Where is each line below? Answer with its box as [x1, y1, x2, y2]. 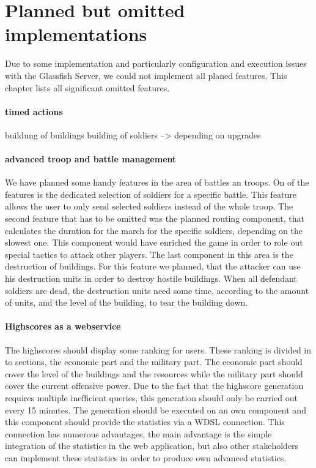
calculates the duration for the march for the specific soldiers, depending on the [5, 224, 303, 236]
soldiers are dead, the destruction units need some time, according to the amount [5, 284, 309, 296]
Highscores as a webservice [5, 320, 121, 333]
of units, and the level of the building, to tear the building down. [5, 296, 248, 309]
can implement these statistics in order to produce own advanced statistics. [5, 451, 287, 464]
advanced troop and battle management [5, 153, 177, 165]
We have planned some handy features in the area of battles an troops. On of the [5, 176, 309, 189]
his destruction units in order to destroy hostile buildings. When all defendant [5, 272, 297, 285]
